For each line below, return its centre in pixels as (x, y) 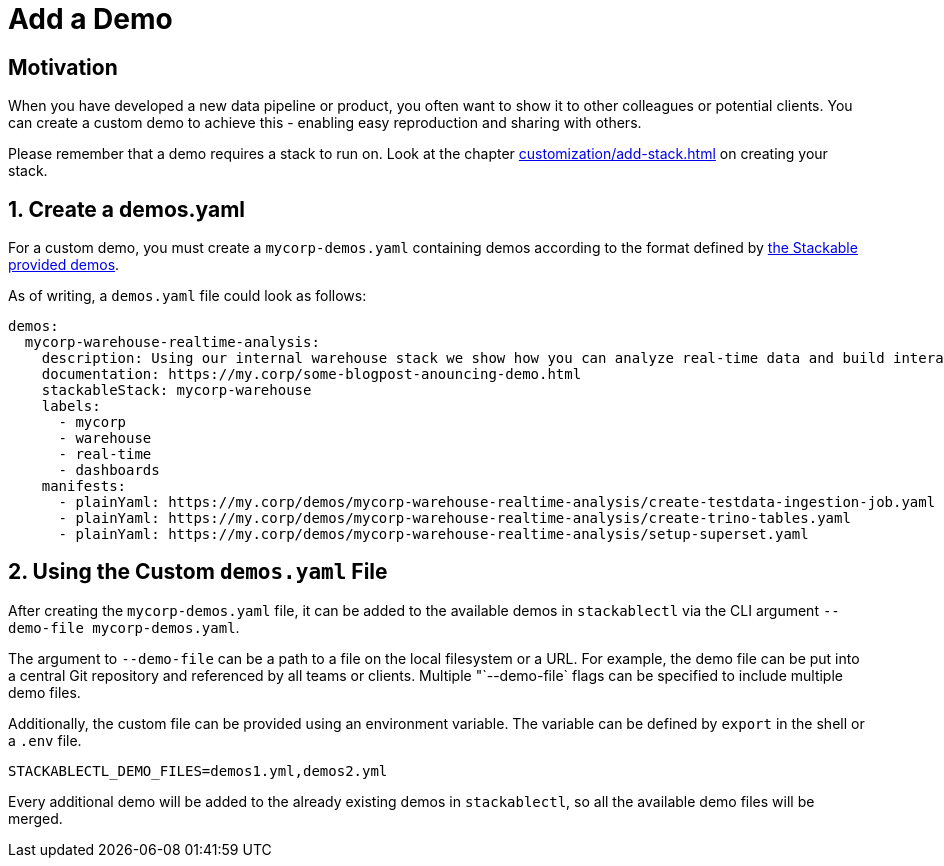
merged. (35, 818)
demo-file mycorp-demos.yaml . (124, 627)
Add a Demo (90, 19)
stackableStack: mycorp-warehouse (176, 390)
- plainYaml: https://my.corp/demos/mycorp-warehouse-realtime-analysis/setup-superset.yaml (433, 534)
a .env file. (45, 740)
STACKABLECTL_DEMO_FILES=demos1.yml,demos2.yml (198, 770)
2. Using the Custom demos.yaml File (198, 572)
